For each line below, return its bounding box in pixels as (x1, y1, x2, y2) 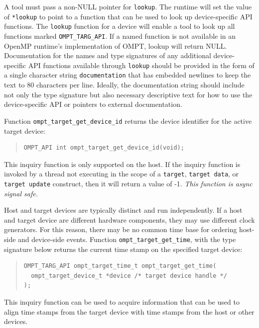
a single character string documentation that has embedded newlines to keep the (4, 70, 251, 80)
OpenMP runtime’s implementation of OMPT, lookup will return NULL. (4, 40, 227, 51)
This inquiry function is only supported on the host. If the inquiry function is (4, 159, 241, 169)
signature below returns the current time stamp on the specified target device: (4, 244, 243, 254)
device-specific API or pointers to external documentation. (4, 99, 182, 109)
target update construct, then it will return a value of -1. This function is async (4, 178, 253, 188)
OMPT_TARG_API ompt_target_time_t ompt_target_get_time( (23, 262, 217, 270)
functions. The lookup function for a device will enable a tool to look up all (4, 21, 235, 31)
